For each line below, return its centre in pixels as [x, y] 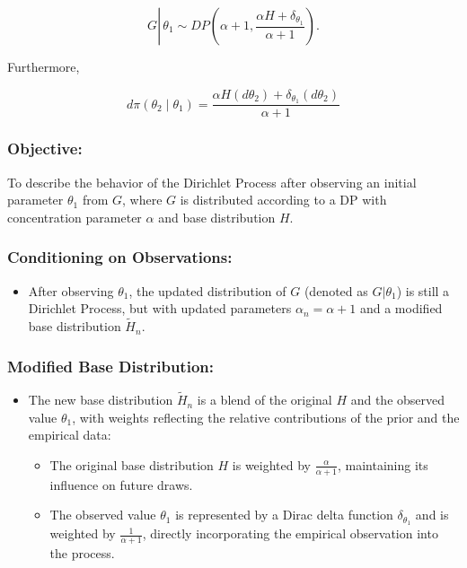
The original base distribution [132, 464]
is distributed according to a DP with [283, 200]
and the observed [398, 400]
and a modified [401, 308]
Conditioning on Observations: [120, 257]
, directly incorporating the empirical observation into [290, 533]
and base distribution [217, 217]
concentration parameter [75, 217]
